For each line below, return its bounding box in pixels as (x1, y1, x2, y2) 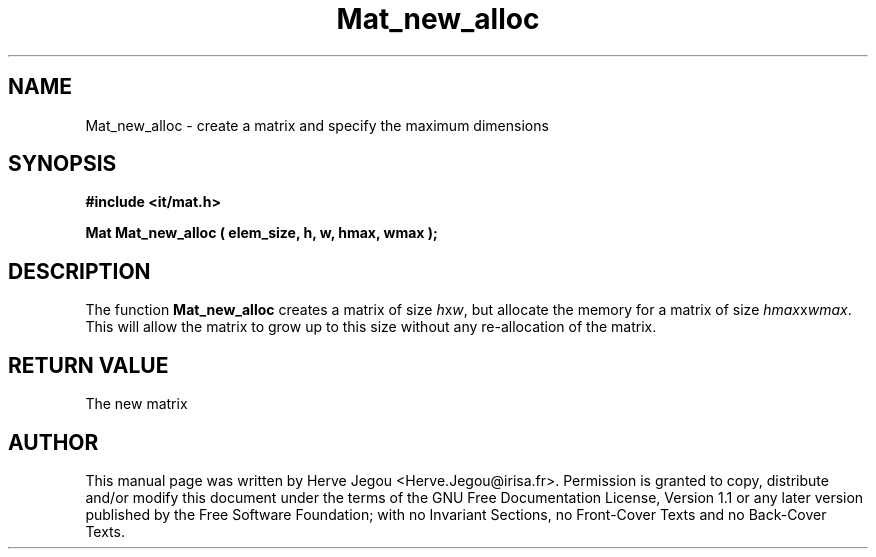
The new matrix (85, 395, 188, 413)
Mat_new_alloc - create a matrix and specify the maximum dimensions (85, 116, 549, 134)
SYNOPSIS (8, 151, 117, 177)
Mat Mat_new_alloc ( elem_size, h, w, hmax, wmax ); (85, 224, 438, 242)
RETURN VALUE (8, 352, 169, 378)
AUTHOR (8, 429, 99, 455)
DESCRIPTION (8, 258, 151, 284)
